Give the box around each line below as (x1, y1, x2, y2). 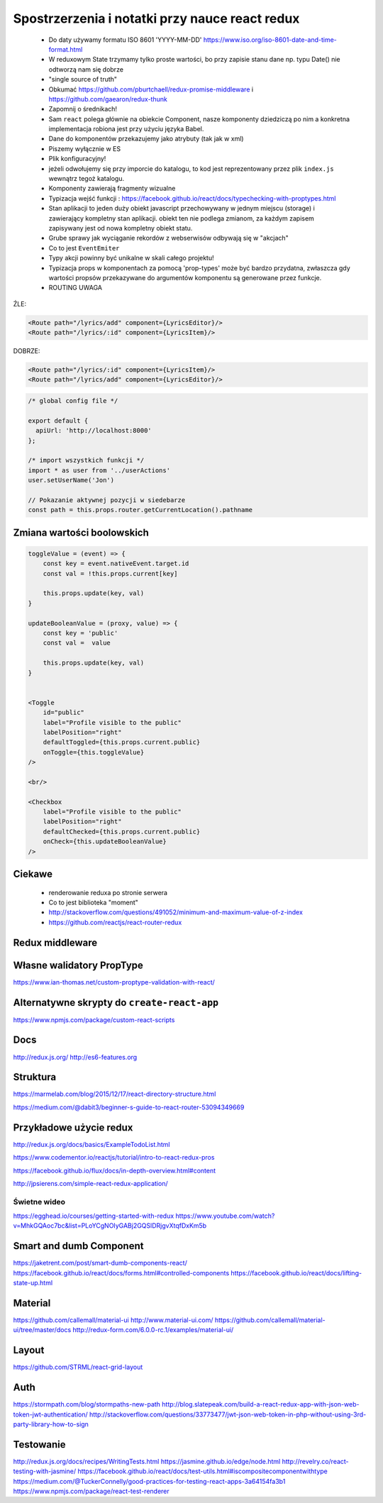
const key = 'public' (43, 629, 118, 638)
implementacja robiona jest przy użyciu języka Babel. (48, 125, 204, 133)
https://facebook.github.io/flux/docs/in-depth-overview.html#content (13, 1166, 216, 1175)
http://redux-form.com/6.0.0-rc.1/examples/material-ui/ (72, 1326, 234, 1334)
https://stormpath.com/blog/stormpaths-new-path (13, 1400, 161, 1409)
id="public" (43, 709, 85, 716)
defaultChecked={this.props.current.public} (43, 827, 201, 836)
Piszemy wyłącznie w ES (48, 144, 121, 152)
